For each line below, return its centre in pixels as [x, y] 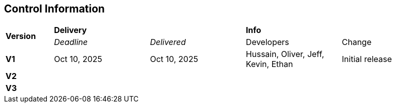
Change [357, 42]
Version [21, 36]
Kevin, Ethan [270, 64]
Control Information [54, 9]
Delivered [168, 42]
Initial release [367, 59]
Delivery [71, 30]
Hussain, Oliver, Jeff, [285, 54]
